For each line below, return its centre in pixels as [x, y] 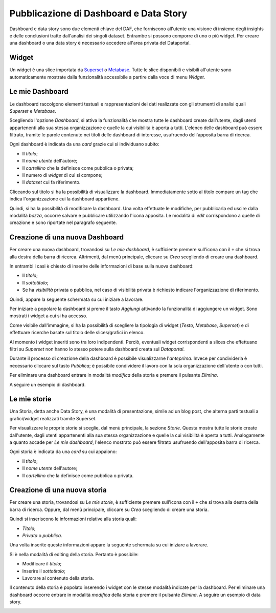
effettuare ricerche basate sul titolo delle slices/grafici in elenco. [77, 333]
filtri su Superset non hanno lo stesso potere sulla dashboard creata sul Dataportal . [97, 349]
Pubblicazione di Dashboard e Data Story [98, 13]
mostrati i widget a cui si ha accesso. [49, 316]
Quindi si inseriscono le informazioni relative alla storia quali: [73, 519]
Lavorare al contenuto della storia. [58, 578]
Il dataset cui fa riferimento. [51, 182]
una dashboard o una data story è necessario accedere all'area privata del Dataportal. [100, 43]
